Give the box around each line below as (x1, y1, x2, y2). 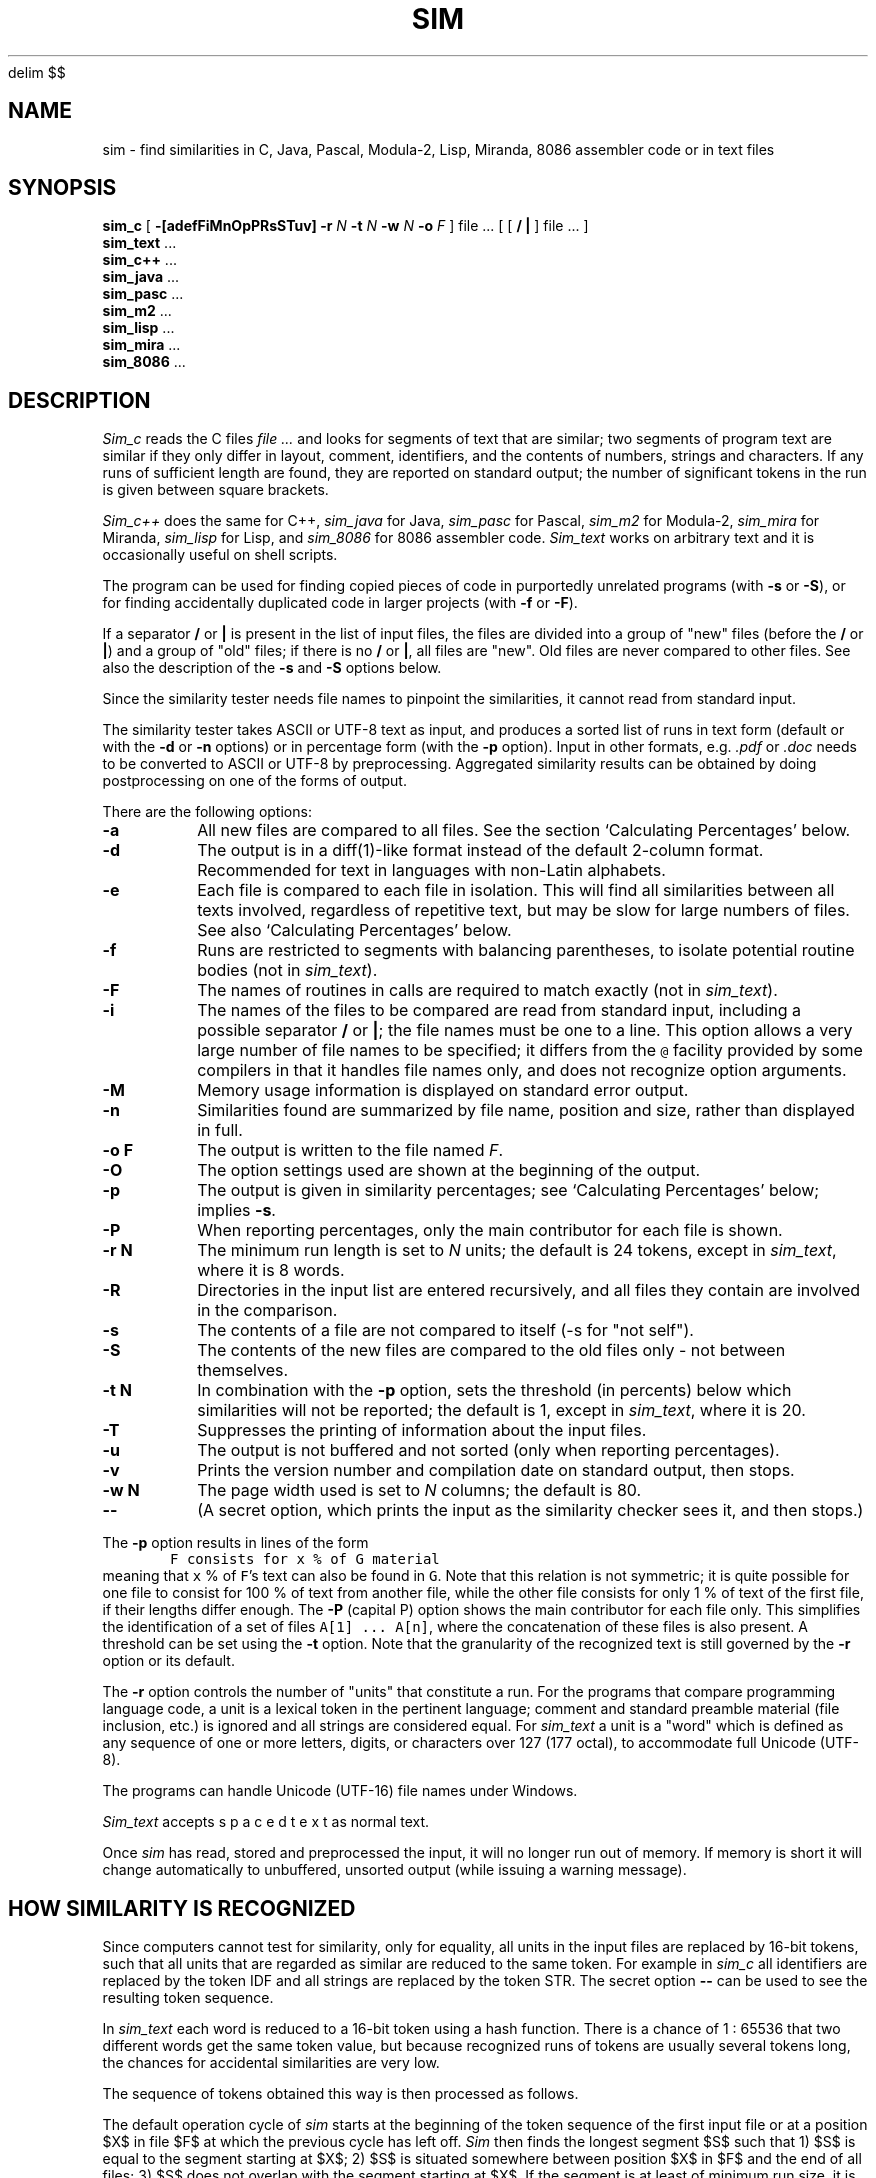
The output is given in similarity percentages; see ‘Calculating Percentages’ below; (197, 1180, 820, 1201)
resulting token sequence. (102, 1989, 274, 2007)
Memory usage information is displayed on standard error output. (197, 1080, 689, 1101)
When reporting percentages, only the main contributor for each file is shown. (197, 1220, 783, 1241)
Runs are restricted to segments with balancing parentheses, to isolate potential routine (197, 940, 855, 961)
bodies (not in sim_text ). (197, 960, 378, 981)
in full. (197, 1120, 243, 1141)
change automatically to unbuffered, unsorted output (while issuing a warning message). (102, 1861, 687, 1879)
